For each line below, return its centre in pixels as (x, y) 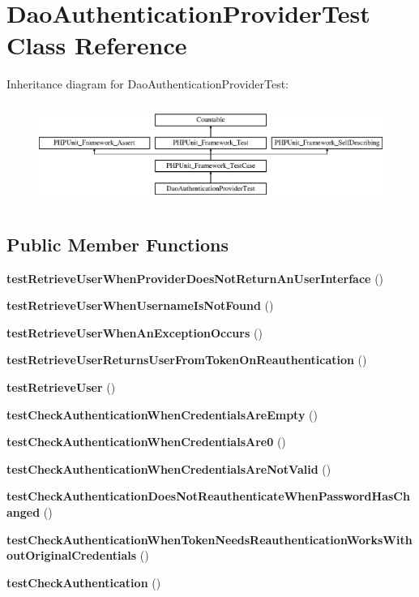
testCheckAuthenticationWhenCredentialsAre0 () (146, 442)
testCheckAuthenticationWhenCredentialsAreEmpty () (162, 414)
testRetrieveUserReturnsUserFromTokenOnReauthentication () (187, 360)
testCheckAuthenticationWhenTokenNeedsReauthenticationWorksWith (209, 539)
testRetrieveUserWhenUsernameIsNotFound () (140, 305)
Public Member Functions (118, 244)
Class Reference (97, 45)
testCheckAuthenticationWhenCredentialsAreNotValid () (169, 468)
